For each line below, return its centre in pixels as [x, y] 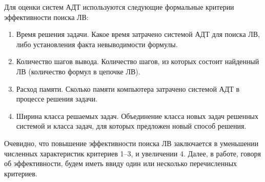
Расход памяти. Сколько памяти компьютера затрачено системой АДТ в [128, 88]
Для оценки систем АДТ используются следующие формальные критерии [119, 7]
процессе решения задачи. [57, 99]
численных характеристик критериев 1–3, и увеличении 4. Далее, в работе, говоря [132, 153]
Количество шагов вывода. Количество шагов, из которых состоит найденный [138, 61]
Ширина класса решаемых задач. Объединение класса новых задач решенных [137, 116]
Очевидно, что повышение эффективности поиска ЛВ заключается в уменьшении [131, 143]
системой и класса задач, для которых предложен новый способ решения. [131, 126]
